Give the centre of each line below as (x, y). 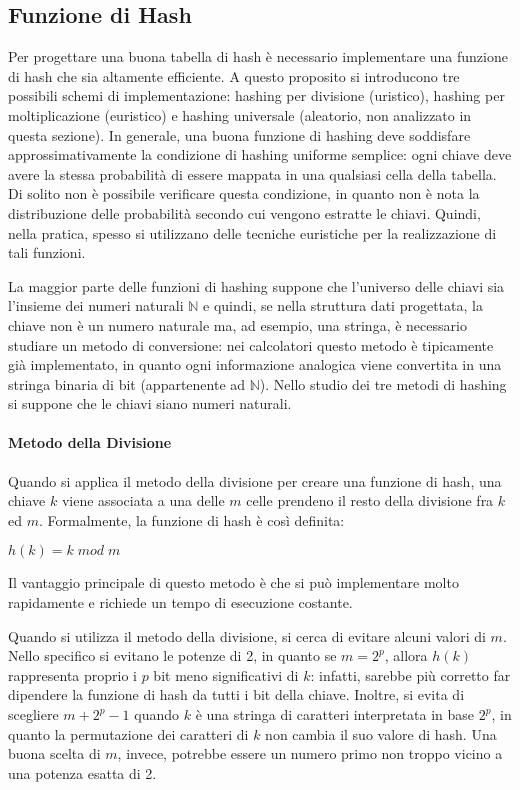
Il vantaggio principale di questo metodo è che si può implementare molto (233, 582)
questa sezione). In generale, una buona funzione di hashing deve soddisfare (239, 134)
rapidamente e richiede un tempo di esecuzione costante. (180, 602)
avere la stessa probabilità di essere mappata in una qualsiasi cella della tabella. (252, 173)
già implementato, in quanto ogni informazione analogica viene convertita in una (255, 364)
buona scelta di (54, 753)
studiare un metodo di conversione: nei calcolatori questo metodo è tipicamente (251, 344)
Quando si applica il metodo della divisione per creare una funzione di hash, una (255, 480)
